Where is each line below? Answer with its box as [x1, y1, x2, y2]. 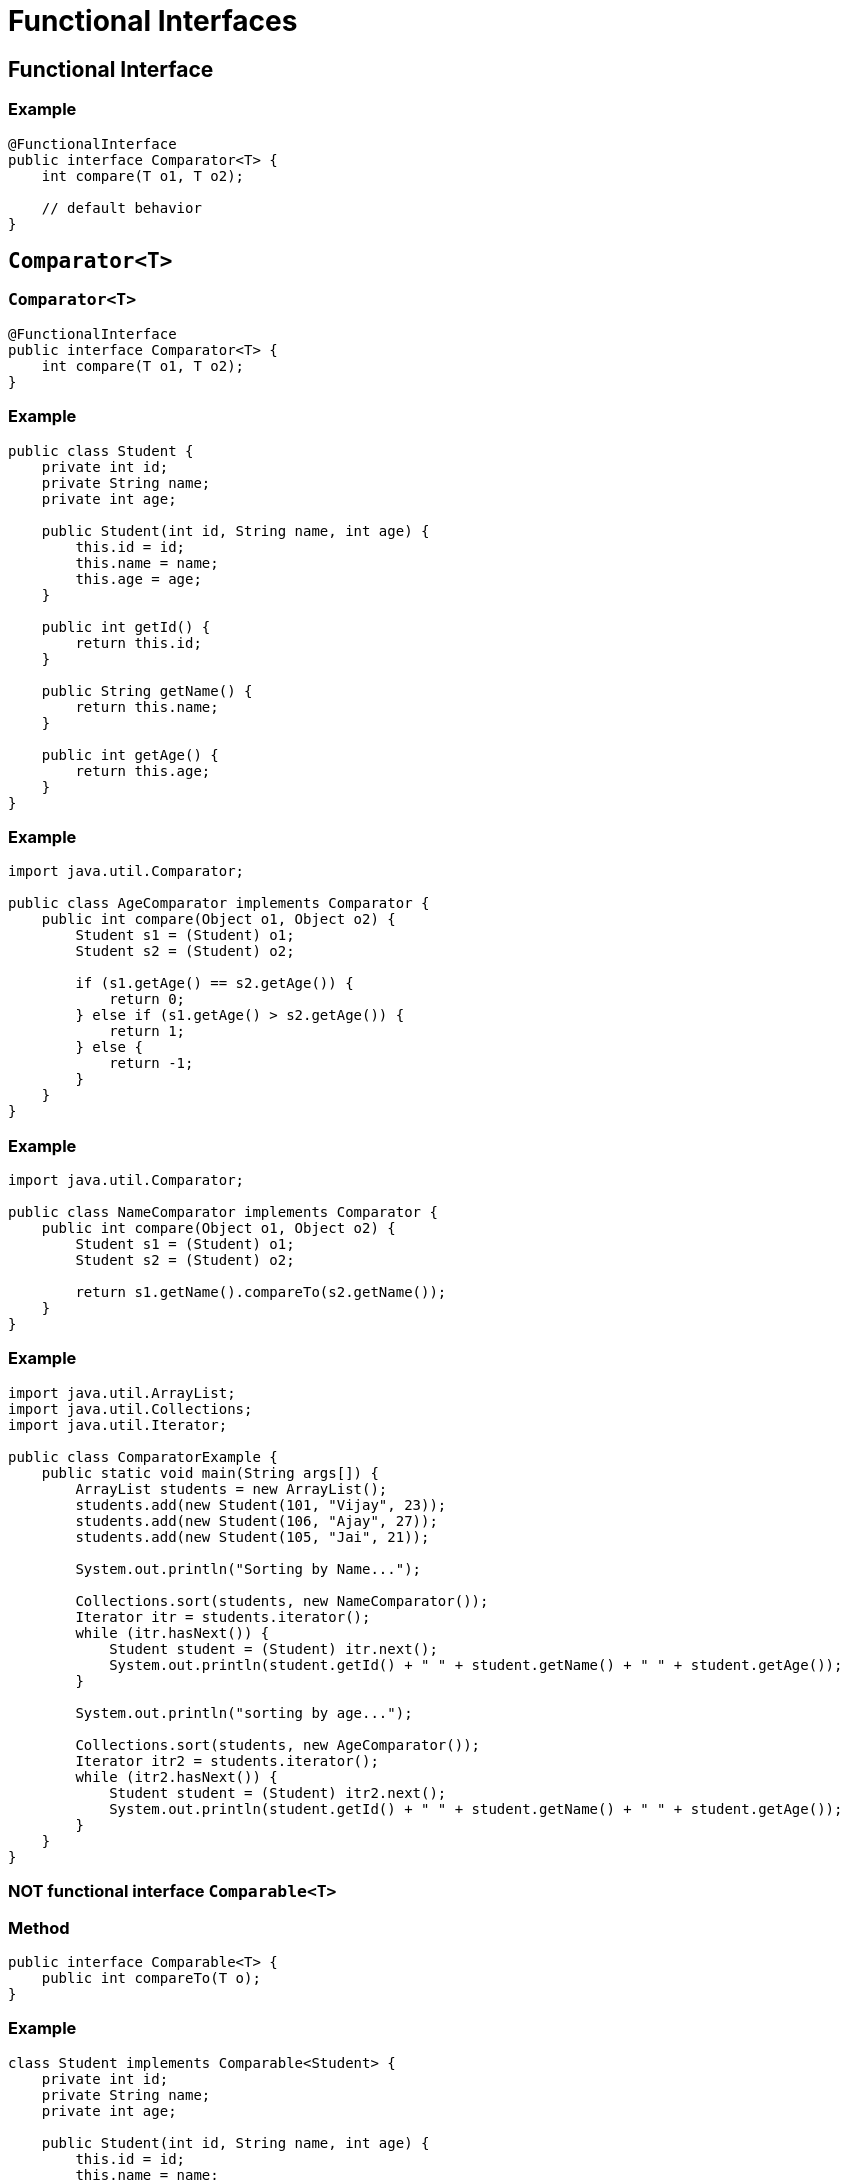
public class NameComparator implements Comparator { [8, 1204, 438, 1221]
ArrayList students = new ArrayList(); [75, 1480, 388, 1497]
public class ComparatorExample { [8, 1448, 278, 1465]
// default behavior [41, 199, 202, 216]
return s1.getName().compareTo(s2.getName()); [75, 1284, 447, 1301]
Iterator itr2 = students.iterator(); [75, 1752, 379, 1769]
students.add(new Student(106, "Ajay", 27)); [75, 1512, 438, 1529]
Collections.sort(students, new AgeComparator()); [75, 1736, 481, 1753]
